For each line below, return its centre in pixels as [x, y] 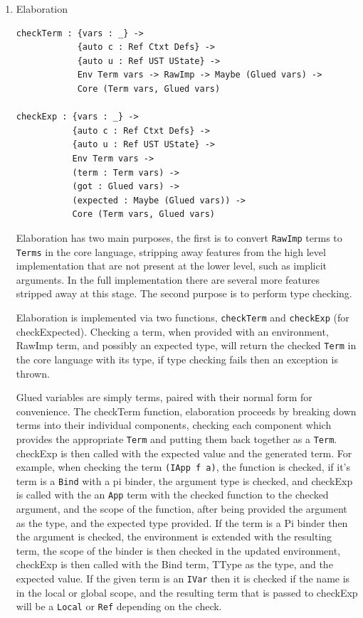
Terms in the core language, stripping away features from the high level [171, 251]
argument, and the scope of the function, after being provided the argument [181, 509]
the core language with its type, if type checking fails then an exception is [177, 359]
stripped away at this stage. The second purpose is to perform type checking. [184, 293]
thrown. [33, 373]
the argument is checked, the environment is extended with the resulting [174, 537]
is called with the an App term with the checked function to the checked [172, 495]
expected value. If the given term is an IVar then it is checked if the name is [183, 579]
